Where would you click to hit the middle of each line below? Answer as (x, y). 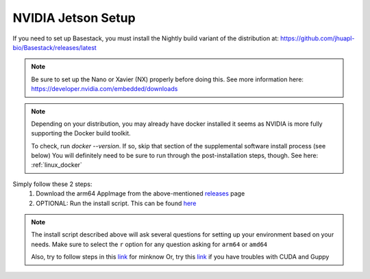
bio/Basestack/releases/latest (55, 47)
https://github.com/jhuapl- (317, 38)
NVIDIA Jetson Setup (74, 18)
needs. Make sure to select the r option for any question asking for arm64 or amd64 (149, 244)
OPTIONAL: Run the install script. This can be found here (116, 203)
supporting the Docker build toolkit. (81, 133)
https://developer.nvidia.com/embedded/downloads (104, 89)
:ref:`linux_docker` (57, 165)
